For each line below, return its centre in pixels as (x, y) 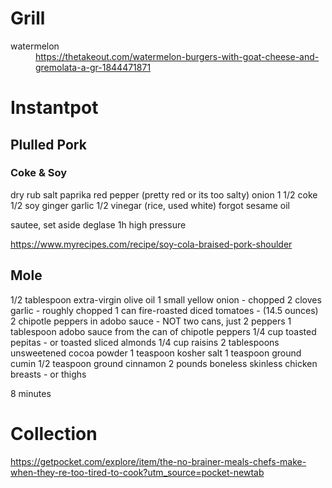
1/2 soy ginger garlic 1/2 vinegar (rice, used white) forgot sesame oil (150, 205)
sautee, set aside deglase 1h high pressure (98, 224)
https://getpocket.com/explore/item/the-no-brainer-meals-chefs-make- (158, 461)
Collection (54, 433)
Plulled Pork (48, 144)
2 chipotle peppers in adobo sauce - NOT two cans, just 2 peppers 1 (151, 321)
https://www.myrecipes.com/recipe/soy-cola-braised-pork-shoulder (151, 244)
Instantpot (54, 108)
